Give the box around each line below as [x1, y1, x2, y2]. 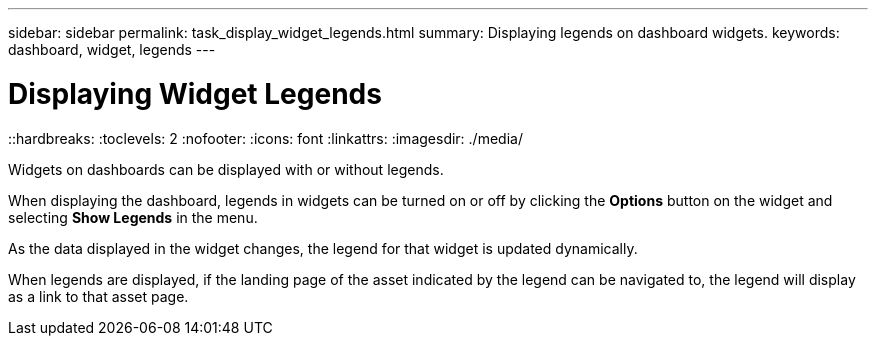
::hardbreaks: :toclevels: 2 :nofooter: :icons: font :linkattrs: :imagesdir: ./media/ [8, 129, 523, 147]
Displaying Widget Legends [8, 76, 382, 111]
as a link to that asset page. [8, 287, 189, 305]
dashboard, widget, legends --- [8, 41, 216, 58]
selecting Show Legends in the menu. [8, 208, 258, 226]
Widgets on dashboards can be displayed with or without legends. [8, 160, 444, 178]
